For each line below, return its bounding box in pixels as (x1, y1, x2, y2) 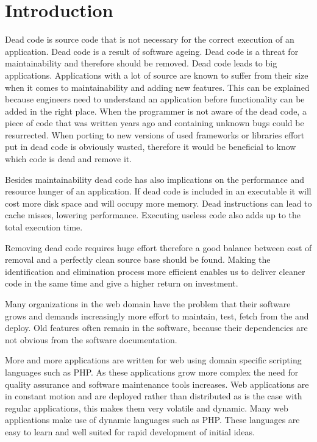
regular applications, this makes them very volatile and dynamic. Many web (5, 401, 288, 414)
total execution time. (5, 221, 83, 233)
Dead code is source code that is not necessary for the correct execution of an (5, 33, 294, 46)
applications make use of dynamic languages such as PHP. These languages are (5, 413, 300, 426)
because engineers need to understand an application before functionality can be (5, 93, 305, 105)
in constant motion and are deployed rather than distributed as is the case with (5, 390, 302, 402)
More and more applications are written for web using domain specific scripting (5, 354, 302, 366)
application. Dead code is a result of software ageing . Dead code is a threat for (5, 45, 299, 57)
